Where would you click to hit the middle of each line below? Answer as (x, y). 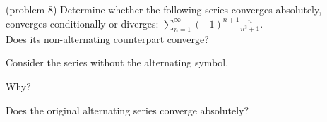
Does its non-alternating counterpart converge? (107, 38)
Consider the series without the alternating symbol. (117, 62)
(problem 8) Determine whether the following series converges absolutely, (164, 9)
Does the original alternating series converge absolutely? (127, 110)
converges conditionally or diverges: (82, 23)
